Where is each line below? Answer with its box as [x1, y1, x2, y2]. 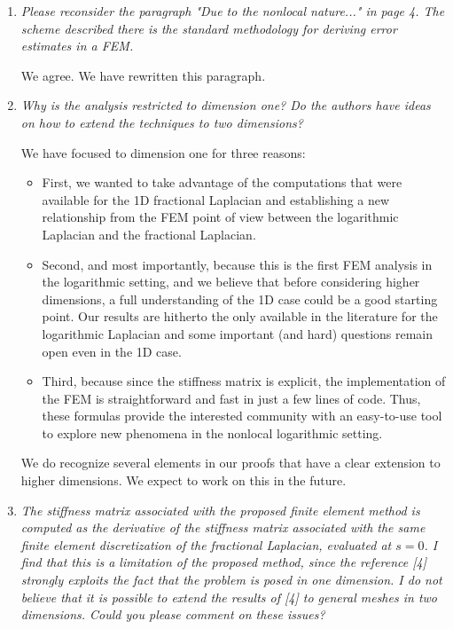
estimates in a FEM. [20, 36, 134, 55]
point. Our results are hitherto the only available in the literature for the [42, 307, 438, 326]
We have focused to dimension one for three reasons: [20, 143, 306, 161]
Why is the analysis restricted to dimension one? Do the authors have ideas [20, 96, 431, 114]
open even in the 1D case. [42, 342, 182, 360]
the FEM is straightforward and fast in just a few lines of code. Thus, [42, 389, 421, 407]
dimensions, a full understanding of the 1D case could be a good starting [42, 289, 438, 308]
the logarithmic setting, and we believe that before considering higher [42, 272, 420, 291]
